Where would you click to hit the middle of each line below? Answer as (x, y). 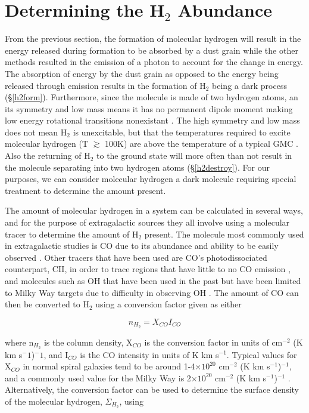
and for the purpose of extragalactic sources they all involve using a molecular (147, 222)
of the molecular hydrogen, (54, 401)
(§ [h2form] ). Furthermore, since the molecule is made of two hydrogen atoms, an (152, 97)
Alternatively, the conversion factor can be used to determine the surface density (152, 389)
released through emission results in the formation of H (105, 85)
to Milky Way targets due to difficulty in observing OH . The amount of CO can (152, 292)
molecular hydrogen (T (47, 144)
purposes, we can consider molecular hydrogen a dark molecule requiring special (151, 179)
